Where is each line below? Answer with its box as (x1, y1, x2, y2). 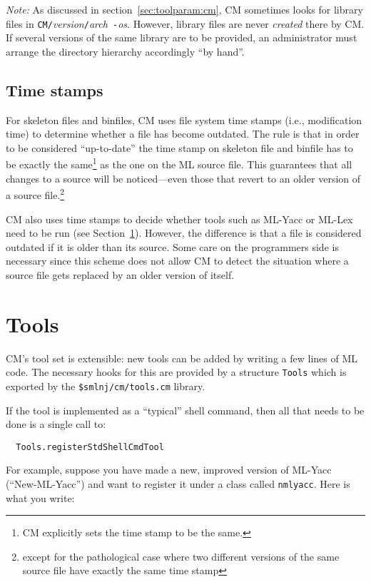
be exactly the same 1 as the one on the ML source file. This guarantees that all (6, 155, 352, 172)
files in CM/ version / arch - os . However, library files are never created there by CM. (6, 16, 365, 31)
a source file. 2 (6, 185, 65, 202)
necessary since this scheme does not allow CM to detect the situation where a (6, 253, 349, 268)
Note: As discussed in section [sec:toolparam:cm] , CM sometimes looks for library (6, 2, 363, 16)
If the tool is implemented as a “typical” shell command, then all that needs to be (6, 402, 365, 417)
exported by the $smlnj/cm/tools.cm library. (6, 378, 205, 393)
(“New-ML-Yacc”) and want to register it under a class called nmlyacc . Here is (6, 476, 350, 491)
